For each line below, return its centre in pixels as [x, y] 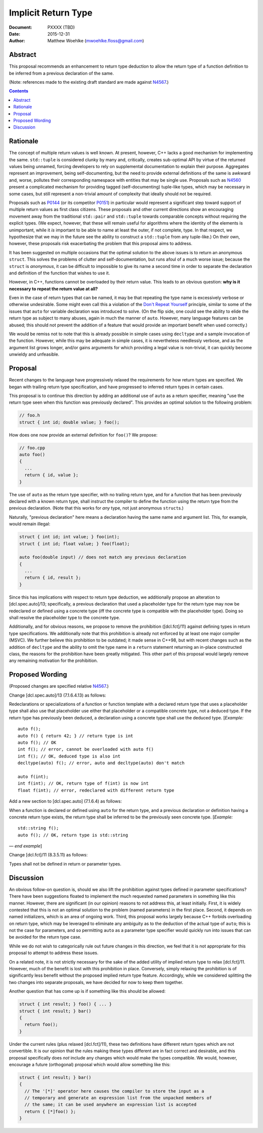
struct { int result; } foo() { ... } [66, 1004]
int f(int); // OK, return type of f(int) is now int [83, 784]
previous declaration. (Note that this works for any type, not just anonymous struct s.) [96, 508]
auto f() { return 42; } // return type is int [75, 736]
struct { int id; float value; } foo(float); [75, 544]
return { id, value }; [52, 475]
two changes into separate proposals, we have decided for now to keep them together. [96, 982]
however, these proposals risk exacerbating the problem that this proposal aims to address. [101, 244]
